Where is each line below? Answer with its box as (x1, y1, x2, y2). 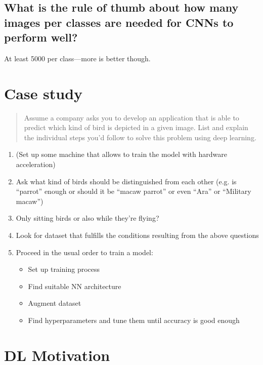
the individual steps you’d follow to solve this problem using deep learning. (24, 132, 256, 142)
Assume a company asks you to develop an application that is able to (24, 112, 239, 123)
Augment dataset (28, 298, 81, 308)
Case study (4, 83, 83, 103)
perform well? (4, 29, 78, 45)
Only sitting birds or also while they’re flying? (16, 213, 159, 223)
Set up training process (28, 264, 100, 274)
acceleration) (16, 159, 56, 170)
